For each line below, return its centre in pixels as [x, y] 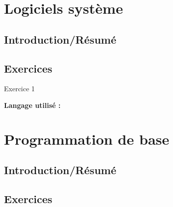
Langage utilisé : [32, 105]
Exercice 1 [19, 89]
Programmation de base [87, 139]
